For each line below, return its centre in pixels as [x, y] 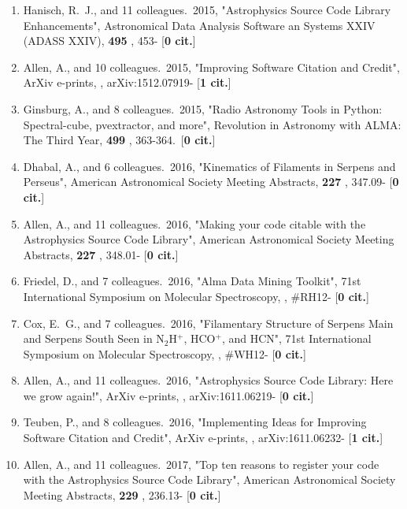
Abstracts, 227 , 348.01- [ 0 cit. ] [101, 254]
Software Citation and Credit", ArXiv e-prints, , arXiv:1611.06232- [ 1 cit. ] [203, 438]
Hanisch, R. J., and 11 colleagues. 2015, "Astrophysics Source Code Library [207, 9]
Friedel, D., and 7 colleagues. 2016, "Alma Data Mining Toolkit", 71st [192, 281]
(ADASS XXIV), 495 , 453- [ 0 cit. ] [109, 41]
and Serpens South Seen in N [94, 338]
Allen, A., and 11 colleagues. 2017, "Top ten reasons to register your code [201, 464]
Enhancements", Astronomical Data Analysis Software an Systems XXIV [199, 25]
